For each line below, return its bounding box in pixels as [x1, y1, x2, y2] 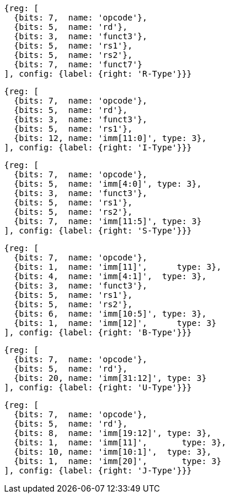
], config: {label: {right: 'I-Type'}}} [4, 143, 192, 152]
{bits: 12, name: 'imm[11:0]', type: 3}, [13, 133, 207, 143]
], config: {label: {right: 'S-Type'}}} [4, 226, 192, 235]
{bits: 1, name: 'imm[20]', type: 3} [13, 456, 221, 466]
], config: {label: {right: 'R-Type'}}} [4, 69, 192, 78]
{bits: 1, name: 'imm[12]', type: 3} [13, 318, 217, 328]
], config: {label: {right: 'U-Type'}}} [4, 383, 192, 392]
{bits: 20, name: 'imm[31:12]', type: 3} [13, 373, 207, 383]
